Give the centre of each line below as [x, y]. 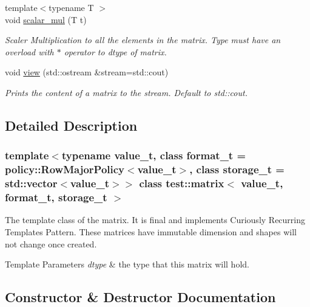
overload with [29, 51]
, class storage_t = [237, 169]
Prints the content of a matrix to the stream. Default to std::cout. [126, 92]
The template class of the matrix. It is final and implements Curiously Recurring [155, 220]
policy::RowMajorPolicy [65, 169]
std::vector [31, 183]
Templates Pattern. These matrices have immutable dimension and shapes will [151, 231]
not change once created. [51, 243]
